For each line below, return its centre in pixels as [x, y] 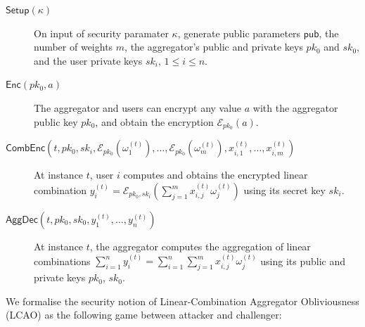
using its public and [303, 261]
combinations [62, 261]
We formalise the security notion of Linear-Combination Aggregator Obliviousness [182, 301]
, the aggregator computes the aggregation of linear [200, 246]
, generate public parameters [239, 33]
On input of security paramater [101, 33]
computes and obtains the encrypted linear [216, 175]
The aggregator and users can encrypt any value [138, 107]
